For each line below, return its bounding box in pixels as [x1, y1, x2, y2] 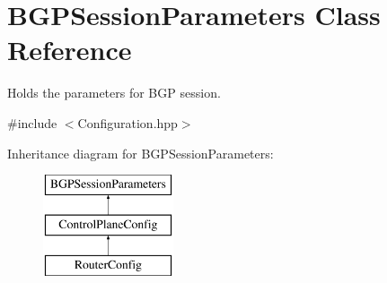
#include [7, 113, 57, 132]
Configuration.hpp [77, 113, 178, 132]
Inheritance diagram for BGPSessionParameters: [7, 143, 274, 162]
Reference [7, 31, 132, 68]
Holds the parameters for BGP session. [7, 83, 221, 102]
